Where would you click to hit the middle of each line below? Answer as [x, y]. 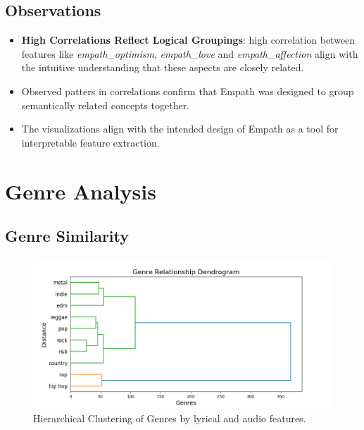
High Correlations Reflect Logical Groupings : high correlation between [188, 40]
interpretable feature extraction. [90, 142]
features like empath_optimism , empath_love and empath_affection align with [190, 53]
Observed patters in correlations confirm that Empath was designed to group [188, 91]
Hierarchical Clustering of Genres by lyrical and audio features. [170, 418]
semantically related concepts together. [106, 105]
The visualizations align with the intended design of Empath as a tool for [180, 129]
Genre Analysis [81, 191]
